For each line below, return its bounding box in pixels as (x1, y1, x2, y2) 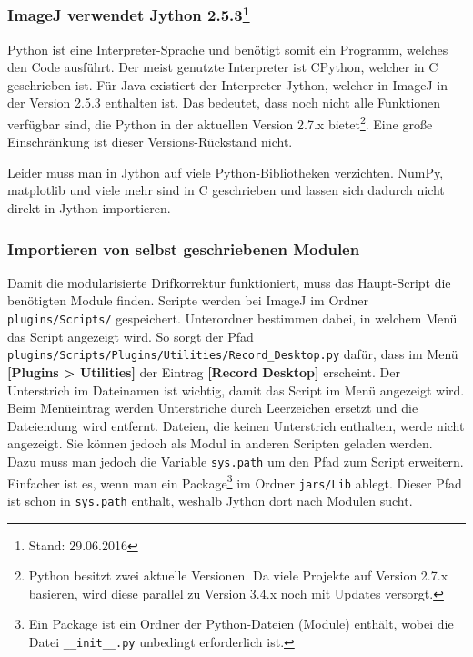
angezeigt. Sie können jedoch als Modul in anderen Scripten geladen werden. (7, 434, 433, 453)
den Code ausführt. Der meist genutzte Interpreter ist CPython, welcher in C (7, 57, 438, 77)
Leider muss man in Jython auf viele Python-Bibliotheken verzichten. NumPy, (7, 162, 444, 181)
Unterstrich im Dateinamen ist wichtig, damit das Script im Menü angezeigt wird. (7, 380, 465, 399)
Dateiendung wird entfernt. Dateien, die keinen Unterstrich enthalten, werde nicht (7, 416, 465, 435)
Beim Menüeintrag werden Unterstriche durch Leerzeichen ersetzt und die (7, 398, 418, 417)
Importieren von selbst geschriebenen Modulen (7, 237, 360, 260)
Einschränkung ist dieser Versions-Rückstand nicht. (7, 132, 293, 151)
